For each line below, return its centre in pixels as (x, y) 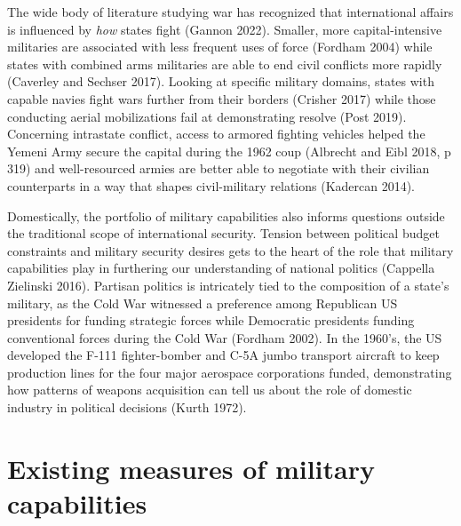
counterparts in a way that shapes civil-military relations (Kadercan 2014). (211, 185)
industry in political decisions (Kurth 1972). (127, 407)
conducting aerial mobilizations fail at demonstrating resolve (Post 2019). (207, 116)
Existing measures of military (191, 468)
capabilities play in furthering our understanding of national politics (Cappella (221, 268)
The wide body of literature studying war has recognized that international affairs (230, 12)
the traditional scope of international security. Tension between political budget (223, 233)
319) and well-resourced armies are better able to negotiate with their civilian (219, 168)
